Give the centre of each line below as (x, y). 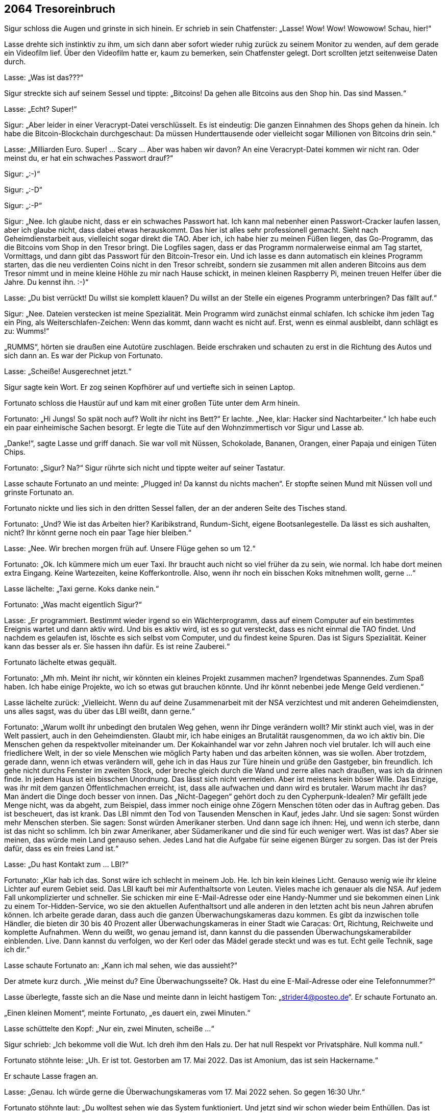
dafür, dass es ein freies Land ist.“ (61, 849)
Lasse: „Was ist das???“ (44, 78)
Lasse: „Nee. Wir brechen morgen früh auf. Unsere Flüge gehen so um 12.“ (130, 549)
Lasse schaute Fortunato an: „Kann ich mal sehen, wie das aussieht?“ (121, 966)
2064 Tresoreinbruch (60, 9)
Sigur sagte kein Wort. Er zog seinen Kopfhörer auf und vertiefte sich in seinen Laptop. (150, 387)
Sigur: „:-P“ (23, 206)
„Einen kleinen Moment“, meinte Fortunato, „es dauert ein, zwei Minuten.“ (127, 1013)
